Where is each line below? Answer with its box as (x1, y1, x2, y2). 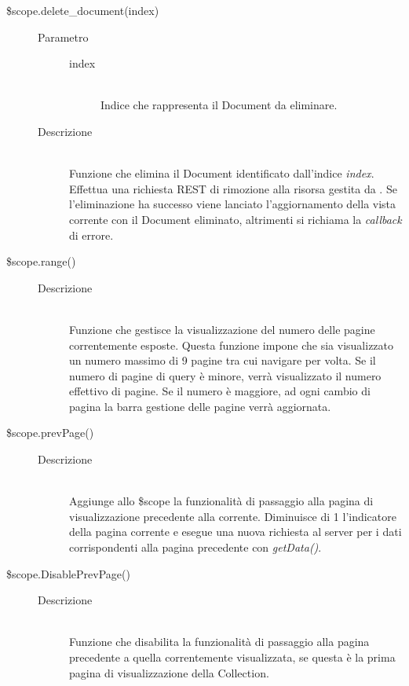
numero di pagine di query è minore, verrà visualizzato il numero (69, 367, 382, 383)
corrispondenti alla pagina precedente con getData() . (69, 539, 322, 556)
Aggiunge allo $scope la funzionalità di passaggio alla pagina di (69, 493, 374, 509)
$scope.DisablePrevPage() (6, 565, 130, 581)
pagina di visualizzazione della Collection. (69, 664, 269, 680)
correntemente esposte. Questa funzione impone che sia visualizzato (69, 336, 394, 353)
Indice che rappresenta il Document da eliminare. (100, 97, 338, 113)
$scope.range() (6, 253, 76, 270)
